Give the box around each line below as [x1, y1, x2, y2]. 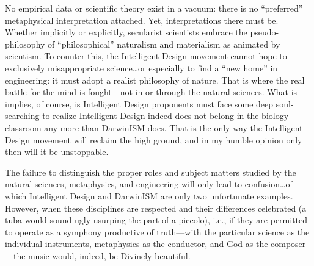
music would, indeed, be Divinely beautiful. [28, 249, 191, 262]
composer [271, 237, 306, 250]
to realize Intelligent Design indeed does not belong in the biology [42, 109, 289, 122]
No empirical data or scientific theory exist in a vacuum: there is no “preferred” [5, 2, 303, 14]
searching [5, 109, 40, 122]
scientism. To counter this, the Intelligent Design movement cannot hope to [5, 49, 287, 62]
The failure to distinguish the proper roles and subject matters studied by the [5, 165, 296, 178]
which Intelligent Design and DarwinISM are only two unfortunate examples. [5, 189, 293, 202]
